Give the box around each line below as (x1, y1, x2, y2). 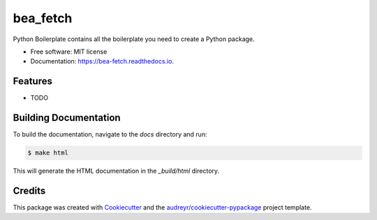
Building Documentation (13, 112, 121, 124)
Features (13, 75, 52, 87)
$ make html (27, 149, 69, 157)
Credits (13, 184, 46, 196)
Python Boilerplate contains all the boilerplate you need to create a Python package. (13, 35, 255, 43)
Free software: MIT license (30, 47, 108, 56)
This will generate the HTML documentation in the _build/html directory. (13, 167, 220, 175)
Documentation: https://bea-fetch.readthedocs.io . (30, 57, 175, 65)
